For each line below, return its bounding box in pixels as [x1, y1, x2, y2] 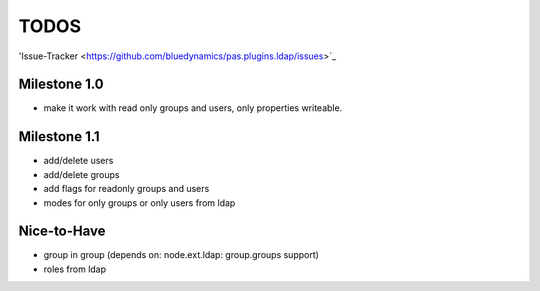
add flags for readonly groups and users [43, 183, 210, 195]
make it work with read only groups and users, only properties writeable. [43, 102, 343, 114]
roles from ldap [43, 263, 107, 275]
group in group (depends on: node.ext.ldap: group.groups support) [43, 249, 320, 261]
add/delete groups [43, 168, 120, 180]
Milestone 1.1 [18, 128, 100, 145]
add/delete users [43, 155, 114, 167]
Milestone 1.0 [18, 76, 104, 93]
